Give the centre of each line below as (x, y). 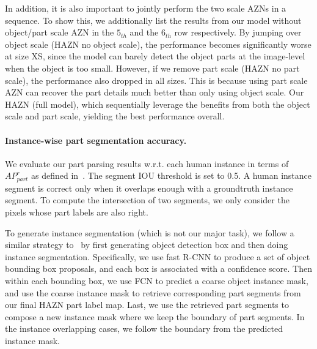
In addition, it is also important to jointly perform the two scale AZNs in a (146, 8)
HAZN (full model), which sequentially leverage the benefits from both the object (158, 104)
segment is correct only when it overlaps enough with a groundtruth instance (149, 188)
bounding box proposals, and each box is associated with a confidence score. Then (158, 268)
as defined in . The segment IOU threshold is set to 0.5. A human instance (172, 175)
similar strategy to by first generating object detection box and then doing (147, 245)
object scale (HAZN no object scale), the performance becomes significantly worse (158, 44)
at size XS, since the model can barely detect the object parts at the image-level (155, 56)
